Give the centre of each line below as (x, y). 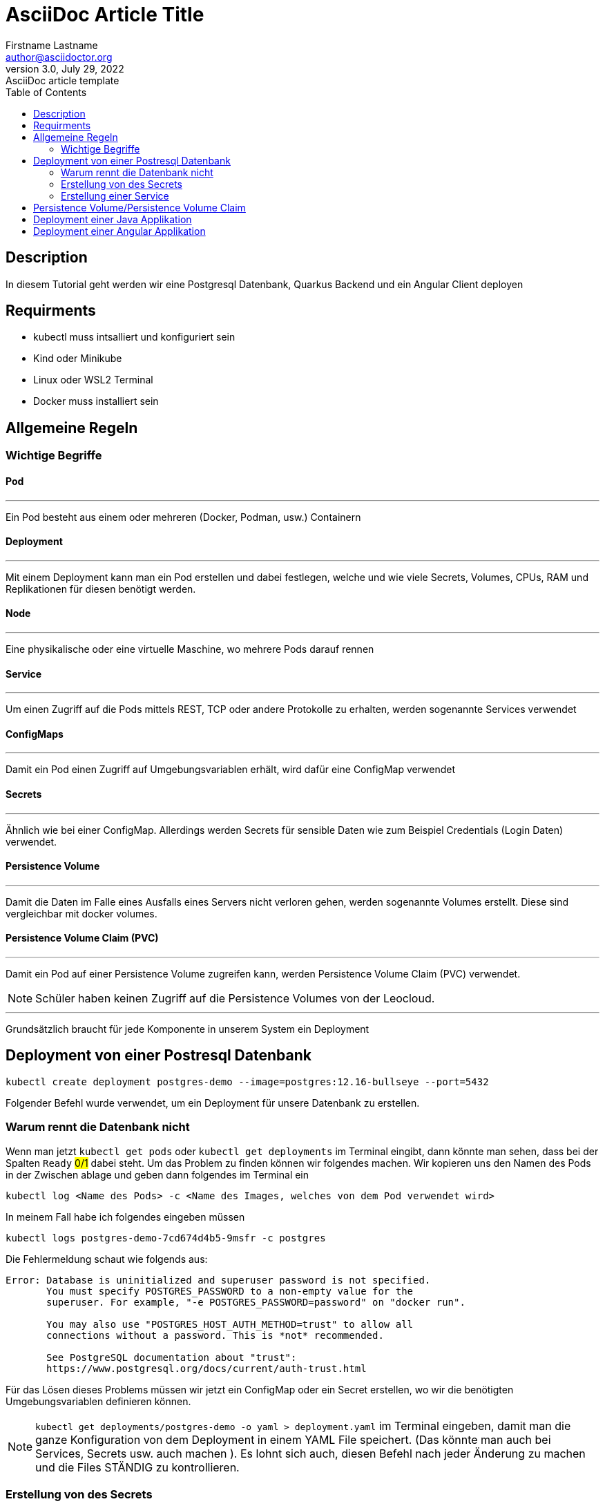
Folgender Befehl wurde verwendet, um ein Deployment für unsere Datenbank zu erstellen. (213, 1103)
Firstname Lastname (52, 45)
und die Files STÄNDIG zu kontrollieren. (137, 1467)
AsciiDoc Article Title (105, 15)
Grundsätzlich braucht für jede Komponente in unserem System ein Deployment (188, 1029)
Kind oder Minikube (78, 359)
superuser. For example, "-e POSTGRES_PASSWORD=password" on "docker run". (256, 1302)
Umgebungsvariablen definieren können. (98, 1401)
